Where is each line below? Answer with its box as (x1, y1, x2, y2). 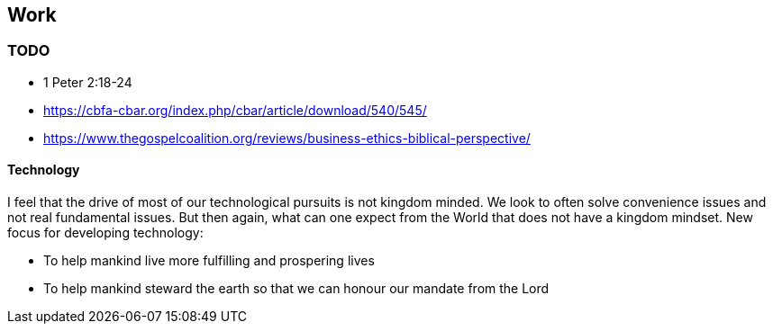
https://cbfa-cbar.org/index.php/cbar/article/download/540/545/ (43, 102, 427, 118)
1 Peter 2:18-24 (43, 74, 132, 90)
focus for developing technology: (7, 225, 204, 241)
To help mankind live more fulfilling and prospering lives (43, 253, 375, 269)
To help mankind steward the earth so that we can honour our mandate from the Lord (43, 281, 550, 297)
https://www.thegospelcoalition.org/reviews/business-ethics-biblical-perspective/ (43, 130, 531, 146)
